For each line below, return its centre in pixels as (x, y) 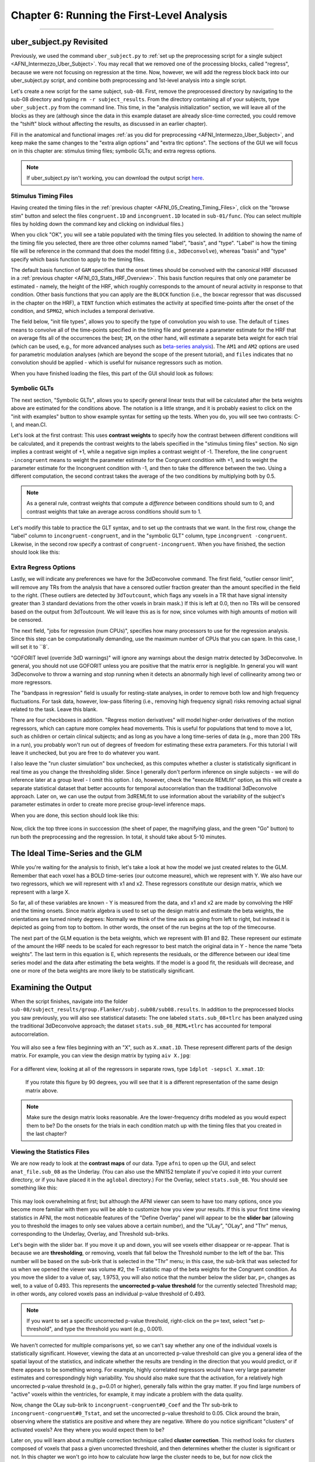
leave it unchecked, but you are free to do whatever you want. (85, 753)
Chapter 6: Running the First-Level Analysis (119, 15)
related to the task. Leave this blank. (54, 709)
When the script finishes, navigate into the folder (69, 1001)
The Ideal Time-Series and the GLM (76, 854)
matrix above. (42, 1090)
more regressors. (32, 682)
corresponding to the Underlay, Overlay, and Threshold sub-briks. (90, 1234)
